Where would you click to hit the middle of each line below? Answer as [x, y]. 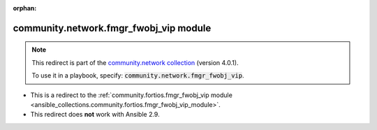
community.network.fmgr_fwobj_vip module [112, 28]
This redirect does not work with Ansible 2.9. [95, 115]
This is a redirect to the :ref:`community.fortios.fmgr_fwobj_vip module [132, 95]
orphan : [25, 8]
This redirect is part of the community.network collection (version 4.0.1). [135, 62]
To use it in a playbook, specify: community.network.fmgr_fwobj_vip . [138, 75]
